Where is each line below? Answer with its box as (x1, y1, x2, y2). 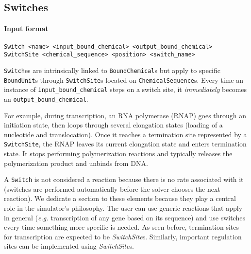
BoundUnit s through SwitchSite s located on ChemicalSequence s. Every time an (4, 74, 243, 85)
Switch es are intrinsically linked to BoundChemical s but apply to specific (4, 65, 220, 75)
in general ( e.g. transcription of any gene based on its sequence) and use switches (4, 212, 245, 222)
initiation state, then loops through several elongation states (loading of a (4, 120, 223, 130)
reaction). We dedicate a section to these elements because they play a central (4, 193, 236, 203)
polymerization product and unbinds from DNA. (4, 158, 148, 168)
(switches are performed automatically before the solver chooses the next (4, 183, 220, 194)
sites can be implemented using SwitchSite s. (4, 241, 134, 251)
